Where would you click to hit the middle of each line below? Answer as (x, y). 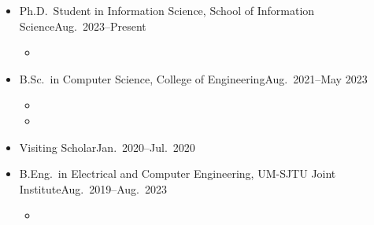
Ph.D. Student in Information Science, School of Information (167, 10)
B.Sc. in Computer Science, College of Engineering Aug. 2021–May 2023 (193, 78)
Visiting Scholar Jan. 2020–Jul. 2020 (107, 147)
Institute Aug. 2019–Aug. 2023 (93, 188)
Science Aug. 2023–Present (83, 26)
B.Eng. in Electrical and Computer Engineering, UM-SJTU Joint (178, 173)
